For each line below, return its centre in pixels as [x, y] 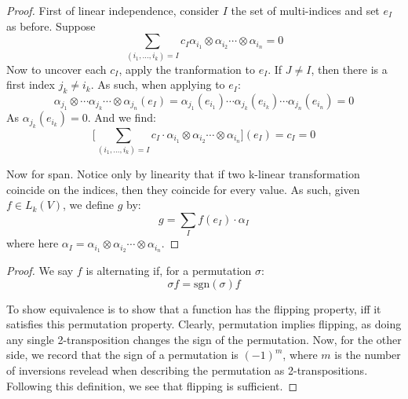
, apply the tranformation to [187, 69]
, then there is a [349, 69]
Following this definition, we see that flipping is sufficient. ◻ [152, 385]
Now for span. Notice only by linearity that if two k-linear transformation [183, 174]
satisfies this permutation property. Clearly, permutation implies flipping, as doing [204, 324]
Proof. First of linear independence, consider [113, 10]
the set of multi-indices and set [305, 10]
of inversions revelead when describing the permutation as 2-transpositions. [187, 370]
